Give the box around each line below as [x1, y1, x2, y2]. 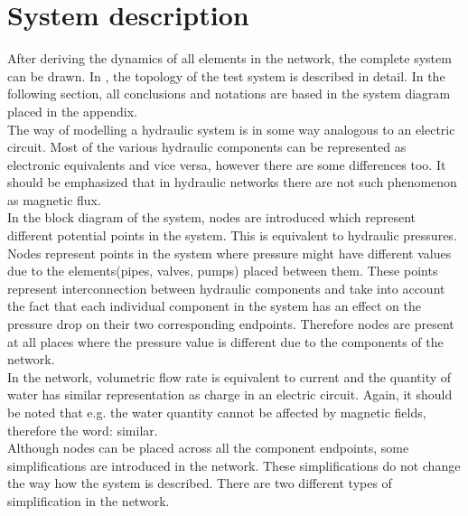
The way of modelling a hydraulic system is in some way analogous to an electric [7, 119, 455, 138]
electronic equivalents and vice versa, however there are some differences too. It [7, 155, 446, 174]
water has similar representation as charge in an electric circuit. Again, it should [7, 385, 453, 404]
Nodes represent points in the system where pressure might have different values [7, 243, 452, 262]
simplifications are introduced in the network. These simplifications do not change [7, 455, 461, 474]
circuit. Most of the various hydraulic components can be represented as [7, 137, 407, 156]
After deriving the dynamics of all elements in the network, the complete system [7, 49, 452, 68]
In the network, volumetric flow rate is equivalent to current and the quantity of [7, 367, 452, 386]
